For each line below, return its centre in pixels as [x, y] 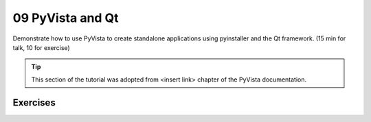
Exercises [34, 102]
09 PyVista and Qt [66, 18]
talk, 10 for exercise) [41, 47]
